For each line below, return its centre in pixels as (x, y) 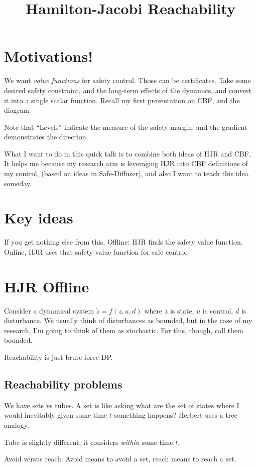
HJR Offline (47, 286)
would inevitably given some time (56, 415)
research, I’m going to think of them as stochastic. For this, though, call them (124, 330)
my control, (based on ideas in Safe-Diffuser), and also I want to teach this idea (126, 173)
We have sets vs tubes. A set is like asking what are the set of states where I (122, 405)
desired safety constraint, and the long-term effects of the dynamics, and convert (128, 90)
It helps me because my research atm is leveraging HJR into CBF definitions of (126, 163)
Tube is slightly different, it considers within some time (89, 442)
